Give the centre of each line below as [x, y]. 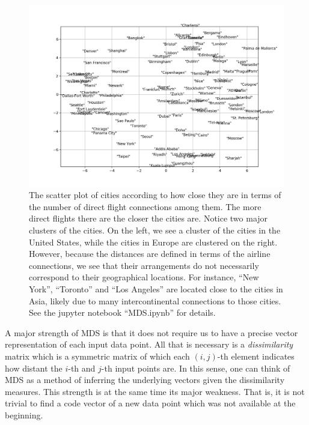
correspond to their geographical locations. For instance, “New [144, 277]
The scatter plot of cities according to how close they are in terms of [155, 195]
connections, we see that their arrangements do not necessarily [144, 265]
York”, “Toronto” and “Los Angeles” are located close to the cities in [156, 289]
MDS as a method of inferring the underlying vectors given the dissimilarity [145, 380]
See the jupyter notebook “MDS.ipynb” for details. [122, 312]
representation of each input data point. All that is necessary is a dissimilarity [149, 344]
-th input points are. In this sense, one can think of [196, 368]
